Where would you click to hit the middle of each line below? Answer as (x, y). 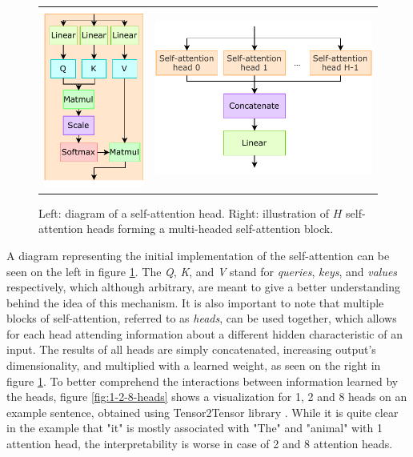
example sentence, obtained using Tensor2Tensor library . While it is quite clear (202, 412)
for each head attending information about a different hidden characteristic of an (204, 333)
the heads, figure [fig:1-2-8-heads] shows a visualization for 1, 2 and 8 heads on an (207, 397)
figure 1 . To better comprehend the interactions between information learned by (202, 381)
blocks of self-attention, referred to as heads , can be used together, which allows (202, 318)
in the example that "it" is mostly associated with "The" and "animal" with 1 (194, 428)
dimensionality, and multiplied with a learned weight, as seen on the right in (194, 365)
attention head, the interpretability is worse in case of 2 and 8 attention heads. (200, 444)
